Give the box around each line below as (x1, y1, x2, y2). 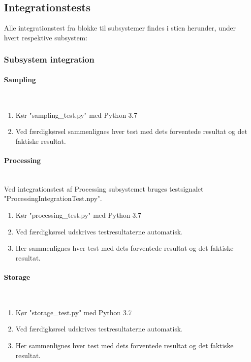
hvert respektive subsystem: (4, 32, 88, 42)
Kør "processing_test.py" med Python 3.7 (15, 209, 142, 220)
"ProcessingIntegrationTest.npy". (4, 193, 102, 203)
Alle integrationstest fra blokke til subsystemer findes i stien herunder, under (4, 23, 236, 33)
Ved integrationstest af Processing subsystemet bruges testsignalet (4, 183, 204, 194)
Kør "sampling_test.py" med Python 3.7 (15, 109, 137, 120)
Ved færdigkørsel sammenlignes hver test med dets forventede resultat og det (15, 126, 248, 136)
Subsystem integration (4, 53, 94, 66)
